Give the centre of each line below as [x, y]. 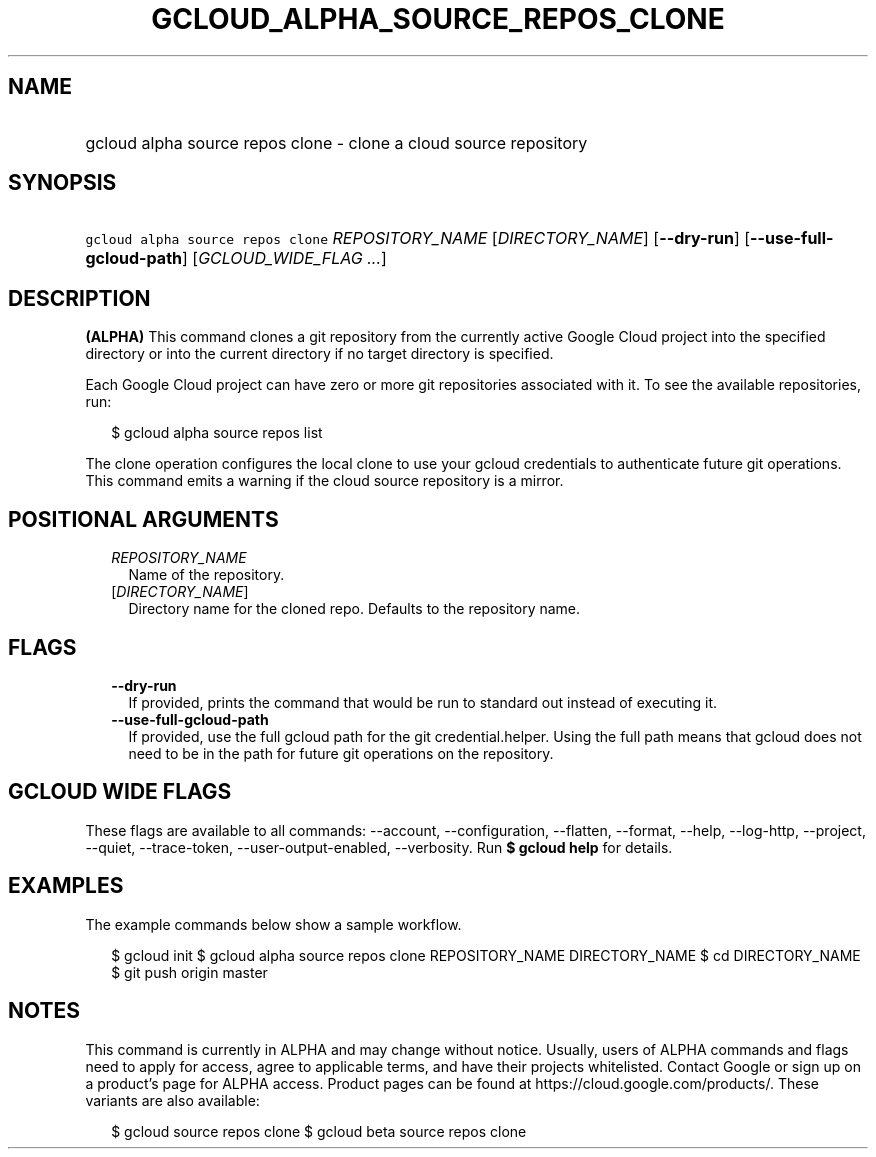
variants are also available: [172, 1100]
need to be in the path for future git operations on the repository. [341, 753]
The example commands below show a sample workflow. [273, 924]
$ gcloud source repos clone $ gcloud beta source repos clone [319, 1131]
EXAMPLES [66, 886]
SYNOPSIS [62, 183]
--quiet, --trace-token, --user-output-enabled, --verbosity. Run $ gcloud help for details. [379, 847]
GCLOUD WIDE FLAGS [120, 792]
